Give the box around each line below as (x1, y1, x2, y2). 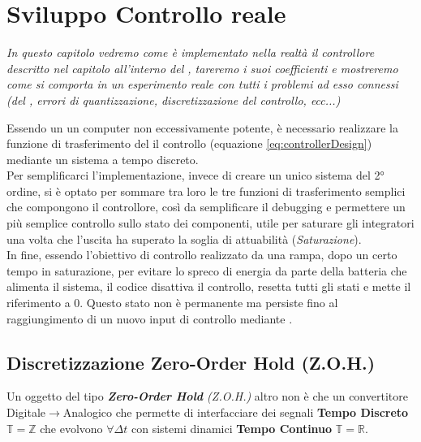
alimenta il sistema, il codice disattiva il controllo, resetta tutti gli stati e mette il (6, 278, 411, 295)
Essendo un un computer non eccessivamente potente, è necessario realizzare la (6, 119, 398, 136)
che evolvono (40, 419, 103, 436)
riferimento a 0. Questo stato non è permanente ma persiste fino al (6, 294, 338, 311)
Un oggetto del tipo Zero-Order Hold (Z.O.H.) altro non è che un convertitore (6, 388, 408, 405)
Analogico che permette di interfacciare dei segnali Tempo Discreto (62, 404, 409, 421)
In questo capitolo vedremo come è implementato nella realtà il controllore (6, 44, 375, 61)
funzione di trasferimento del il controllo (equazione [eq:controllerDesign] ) (6, 135, 372, 152)
